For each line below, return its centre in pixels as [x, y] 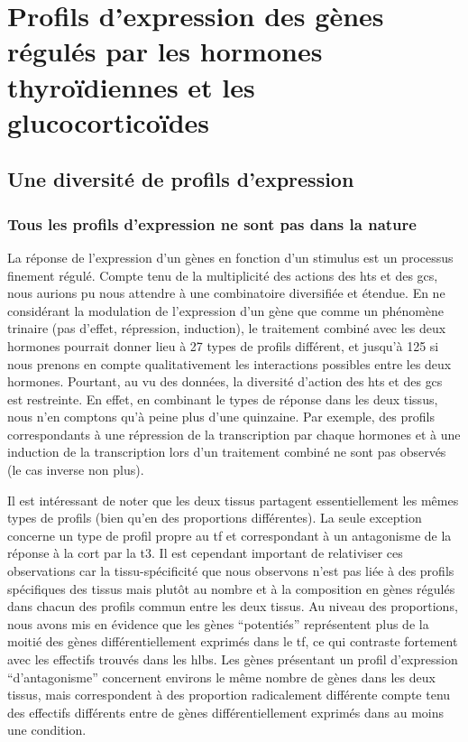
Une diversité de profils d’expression [181, 179]
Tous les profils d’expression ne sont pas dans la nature [212, 223]
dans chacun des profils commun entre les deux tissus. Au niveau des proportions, [233, 606]
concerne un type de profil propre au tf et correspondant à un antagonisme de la [229, 535]
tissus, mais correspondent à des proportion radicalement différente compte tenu [229, 695]
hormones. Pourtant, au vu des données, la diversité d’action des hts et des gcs [225, 381]
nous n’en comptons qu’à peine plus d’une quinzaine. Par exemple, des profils [221, 417]
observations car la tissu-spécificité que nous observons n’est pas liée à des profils [231, 571]
